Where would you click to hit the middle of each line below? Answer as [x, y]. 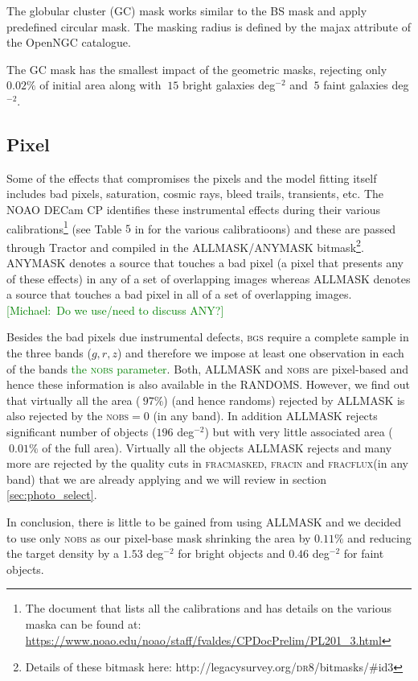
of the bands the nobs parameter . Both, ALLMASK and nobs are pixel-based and [208, 368]
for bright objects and [232, 553]
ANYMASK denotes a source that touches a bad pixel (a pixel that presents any [205, 263]
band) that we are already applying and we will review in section [167, 479]
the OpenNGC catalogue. [69, 42]
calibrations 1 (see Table [64, 227]
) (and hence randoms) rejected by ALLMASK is [284, 400]
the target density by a [63, 553]
